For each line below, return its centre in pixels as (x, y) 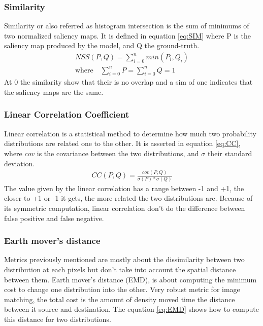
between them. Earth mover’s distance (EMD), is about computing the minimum (130, 279)
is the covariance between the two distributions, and (118, 153)
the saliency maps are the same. (54, 92)
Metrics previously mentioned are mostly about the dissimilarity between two (124, 259)
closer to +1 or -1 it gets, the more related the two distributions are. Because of (128, 198)
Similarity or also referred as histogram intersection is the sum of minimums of (127, 26)
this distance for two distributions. (58, 319)
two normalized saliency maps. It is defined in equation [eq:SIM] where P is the (127, 35)
